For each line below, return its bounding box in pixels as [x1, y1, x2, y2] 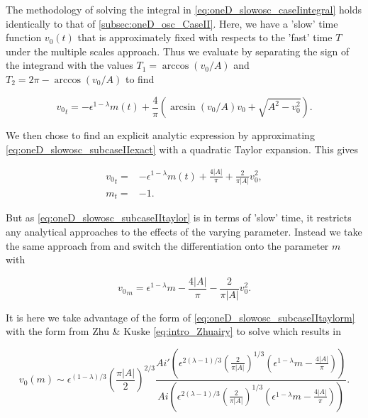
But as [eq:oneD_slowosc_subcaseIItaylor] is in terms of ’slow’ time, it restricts [6, 210, 352, 225]
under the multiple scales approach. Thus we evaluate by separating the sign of [6, 43, 350, 58]
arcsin [170, 102, 196, 113]
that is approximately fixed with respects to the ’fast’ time [77, 30, 333, 45]
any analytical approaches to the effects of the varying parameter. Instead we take [6, 224, 362, 238]
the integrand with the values [6, 57, 133, 72]
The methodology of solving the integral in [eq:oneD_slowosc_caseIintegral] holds [6, 2, 362, 16]
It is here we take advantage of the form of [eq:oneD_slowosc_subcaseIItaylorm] [6, 309, 355, 324]
